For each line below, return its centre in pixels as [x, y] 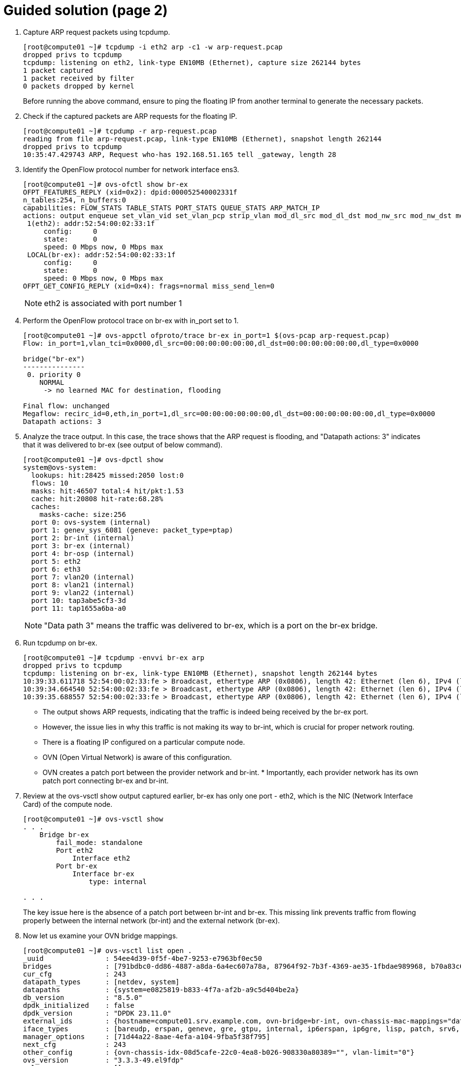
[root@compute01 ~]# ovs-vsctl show [93, 819]
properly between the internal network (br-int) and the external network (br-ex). [152, 920]
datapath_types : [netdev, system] [101, 982]
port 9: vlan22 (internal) [83, 592]
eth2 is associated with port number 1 [113, 303]
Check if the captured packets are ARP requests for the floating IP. [130, 116]
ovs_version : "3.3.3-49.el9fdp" [103, 1060]
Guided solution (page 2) [86, 10]
